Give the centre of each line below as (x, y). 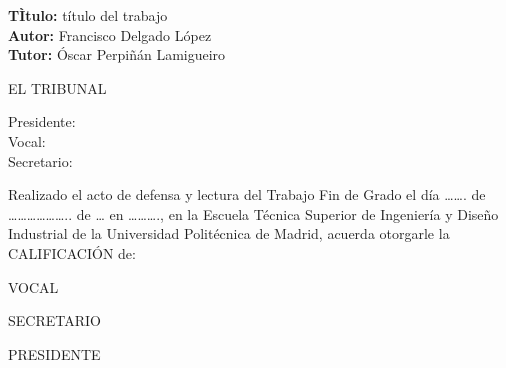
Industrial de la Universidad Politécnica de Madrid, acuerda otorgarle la (229, 233)
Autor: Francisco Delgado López (110, 34)
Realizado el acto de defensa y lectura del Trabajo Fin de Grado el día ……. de (247, 194)
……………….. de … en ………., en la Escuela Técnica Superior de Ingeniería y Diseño (253, 213)
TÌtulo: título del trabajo (88, 15)
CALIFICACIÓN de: (72, 252)
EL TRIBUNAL (57, 87)
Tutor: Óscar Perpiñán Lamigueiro (117, 54)
